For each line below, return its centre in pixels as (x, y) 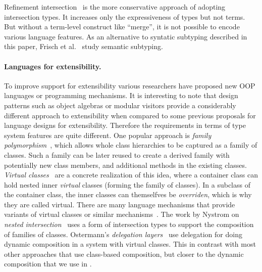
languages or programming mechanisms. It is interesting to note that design (121, 95)
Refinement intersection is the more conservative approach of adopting (115, 7)
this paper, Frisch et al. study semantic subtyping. (84, 46)
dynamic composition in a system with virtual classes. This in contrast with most (130, 244)
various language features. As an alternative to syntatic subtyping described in (126, 36)
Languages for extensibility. (53, 66)
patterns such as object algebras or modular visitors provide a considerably (120, 105)
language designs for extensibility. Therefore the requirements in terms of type (125, 125)
